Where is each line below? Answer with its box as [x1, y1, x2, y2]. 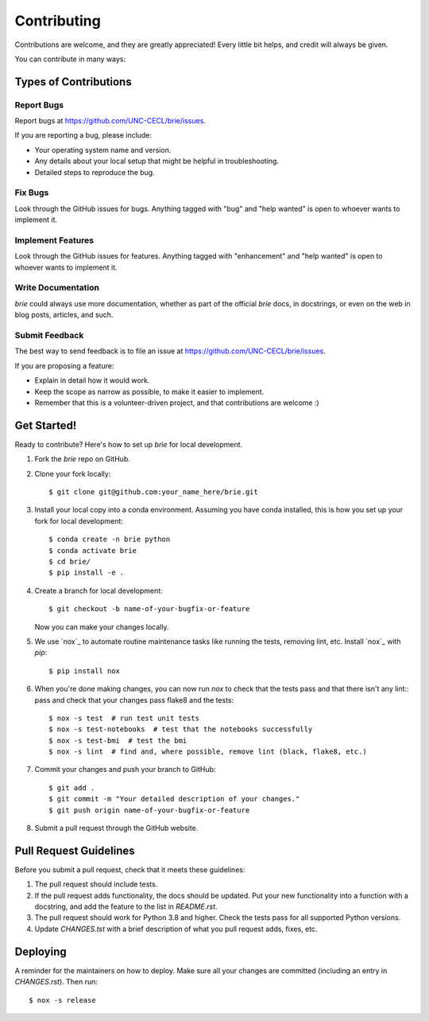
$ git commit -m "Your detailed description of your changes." [48, 794, 300, 804]
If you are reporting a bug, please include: [14, 131, 153, 140]
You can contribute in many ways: [14, 54, 126, 64]
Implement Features [14, 235, 95, 246]
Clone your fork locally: [34, 469, 111, 478]
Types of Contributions [14, 75, 132, 88]
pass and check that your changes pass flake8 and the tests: [34, 695, 234, 704]
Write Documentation [14, 283, 99, 294]
